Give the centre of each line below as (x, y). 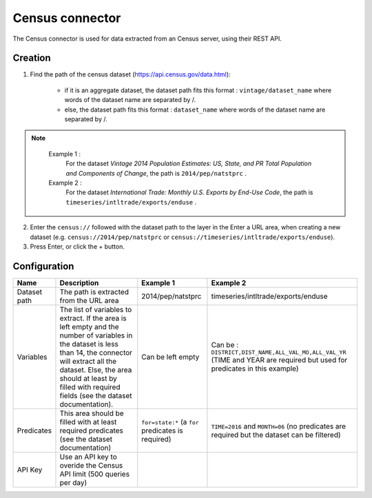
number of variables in (96, 335)
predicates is (163, 430)
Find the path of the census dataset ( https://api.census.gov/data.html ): (130, 74)
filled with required (90, 387)
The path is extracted (94, 291)
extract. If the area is (93, 318)
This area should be (92, 413)
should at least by (88, 378)
